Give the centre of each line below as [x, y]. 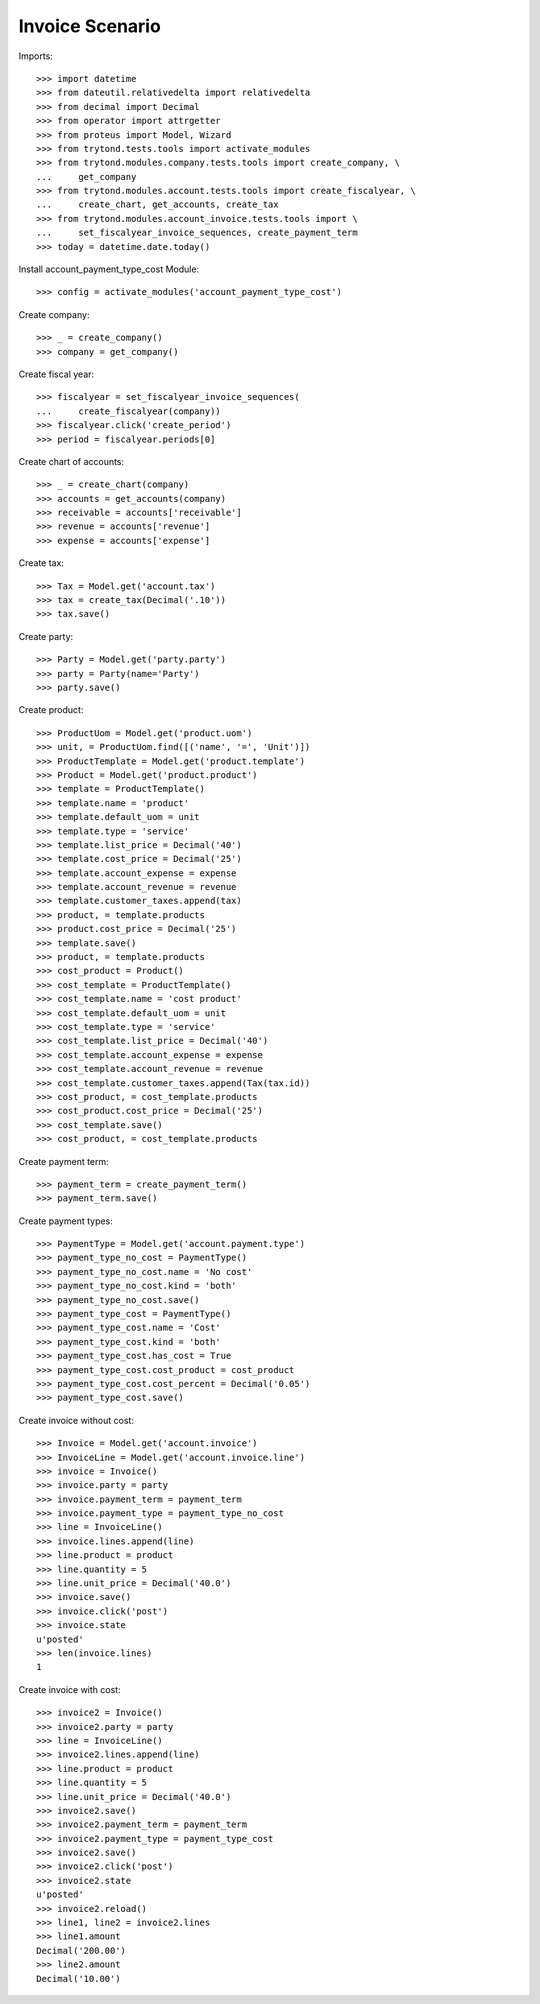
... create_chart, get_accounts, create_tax [157, 204]
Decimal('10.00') [78, 1978]
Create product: [51, 710]
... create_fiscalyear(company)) [129, 411]
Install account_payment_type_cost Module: [109, 269]
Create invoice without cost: [76, 1420]
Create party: [46, 636]
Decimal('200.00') [81, 1950]
